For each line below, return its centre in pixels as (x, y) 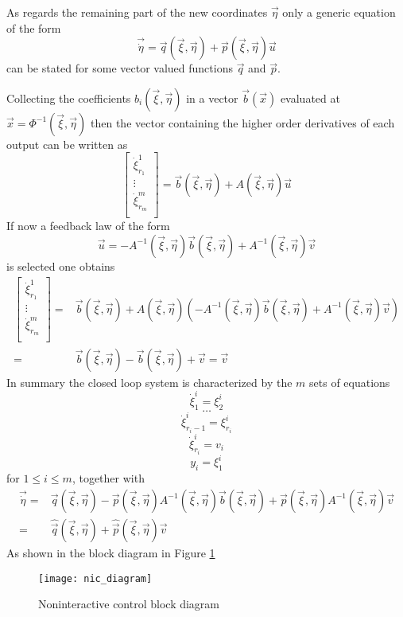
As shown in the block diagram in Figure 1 (111, 552)
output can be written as (67, 144)
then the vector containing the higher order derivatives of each (243, 122)
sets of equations (350, 382)
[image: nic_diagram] (95, 578)
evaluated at (310, 98)
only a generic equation (339, 12)
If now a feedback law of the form (88, 226)
